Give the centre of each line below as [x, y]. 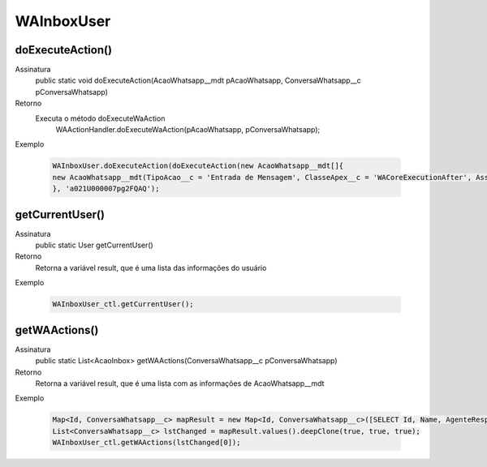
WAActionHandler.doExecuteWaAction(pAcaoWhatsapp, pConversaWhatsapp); [188, 130]
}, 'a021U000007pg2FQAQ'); [106, 189]
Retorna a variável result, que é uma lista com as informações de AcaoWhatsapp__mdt [180, 383]
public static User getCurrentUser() [94, 245]
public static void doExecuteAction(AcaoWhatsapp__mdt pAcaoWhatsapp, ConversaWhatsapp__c [198, 80]
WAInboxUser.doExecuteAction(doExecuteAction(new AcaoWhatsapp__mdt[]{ [198, 166]
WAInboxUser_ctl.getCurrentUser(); [123, 304]
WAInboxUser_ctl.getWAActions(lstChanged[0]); [147, 443]
